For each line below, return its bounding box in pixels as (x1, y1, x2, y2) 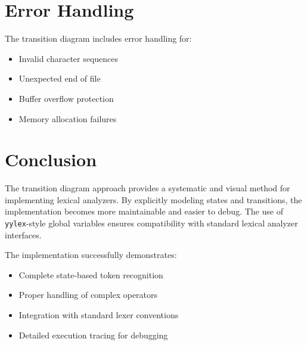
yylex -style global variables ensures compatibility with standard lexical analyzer (5, 217, 298, 229)
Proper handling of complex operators (18, 288, 158, 301)
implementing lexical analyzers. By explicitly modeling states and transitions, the (5, 193, 302, 206)
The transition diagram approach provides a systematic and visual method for (5, 182, 290, 194)
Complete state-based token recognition (18, 268, 163, 281)
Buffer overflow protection (18, 92, 114, 104)
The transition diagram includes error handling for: (5, 32, 192, 45)
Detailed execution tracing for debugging (18, 328, 168, 341)
